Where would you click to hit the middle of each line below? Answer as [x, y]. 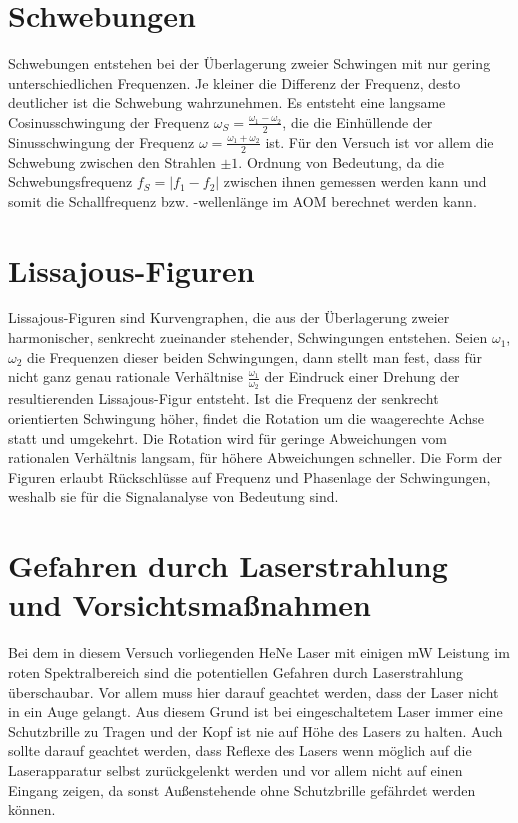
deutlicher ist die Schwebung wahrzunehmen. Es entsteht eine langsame [227, 102]
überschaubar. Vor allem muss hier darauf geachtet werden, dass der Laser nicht [253, 691]
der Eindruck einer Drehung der [362, 376]
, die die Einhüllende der [357, 121]
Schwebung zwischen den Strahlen [112, 161]
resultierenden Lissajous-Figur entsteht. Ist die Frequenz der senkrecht [223, 398]
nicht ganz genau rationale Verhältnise [126, 376]
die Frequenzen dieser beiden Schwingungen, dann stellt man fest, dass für [255, 356]
